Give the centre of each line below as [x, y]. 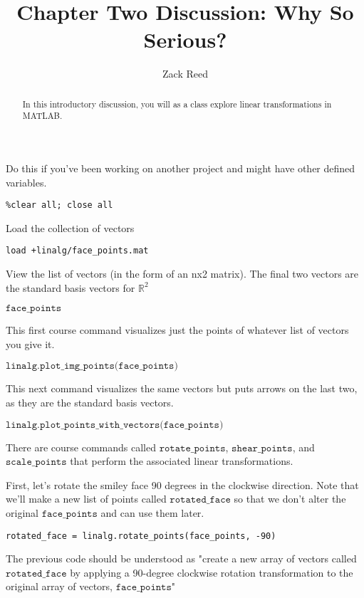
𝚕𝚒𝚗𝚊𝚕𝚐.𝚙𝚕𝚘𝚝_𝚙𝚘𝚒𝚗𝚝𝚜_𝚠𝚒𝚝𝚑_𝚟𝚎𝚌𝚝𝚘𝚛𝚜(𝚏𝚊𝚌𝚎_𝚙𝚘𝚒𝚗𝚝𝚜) [115, 425]
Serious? [185, 40]
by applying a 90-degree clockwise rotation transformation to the [212, 572]
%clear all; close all [59, 205]
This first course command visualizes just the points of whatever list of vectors [177, 330]
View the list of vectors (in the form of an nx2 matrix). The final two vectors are [182, 274]
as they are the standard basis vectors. [90, 403]
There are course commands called [81, 447]
